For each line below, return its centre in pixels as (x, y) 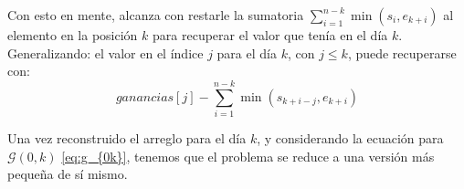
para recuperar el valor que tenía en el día (270, 35)
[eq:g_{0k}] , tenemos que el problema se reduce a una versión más (248, 156)
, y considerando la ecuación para (350, 137)
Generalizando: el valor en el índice (105, 52)
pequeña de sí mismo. (68, 174)
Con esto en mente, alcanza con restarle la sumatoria (156, 15)
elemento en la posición (73, 35)
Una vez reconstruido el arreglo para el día (127, 137)
